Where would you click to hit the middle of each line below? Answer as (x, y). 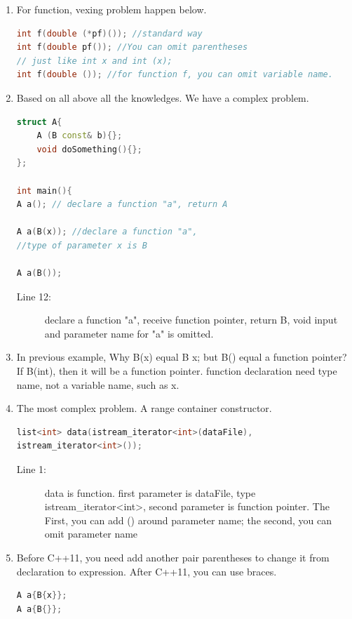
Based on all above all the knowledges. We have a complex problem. (163, 97)
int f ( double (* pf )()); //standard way (109, 33)
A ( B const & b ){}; (80, 136)
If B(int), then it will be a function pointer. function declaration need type (177, 371)
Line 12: (34, 296)
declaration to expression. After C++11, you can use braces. (147, 571)
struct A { (39, 122)
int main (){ (44, 191)
